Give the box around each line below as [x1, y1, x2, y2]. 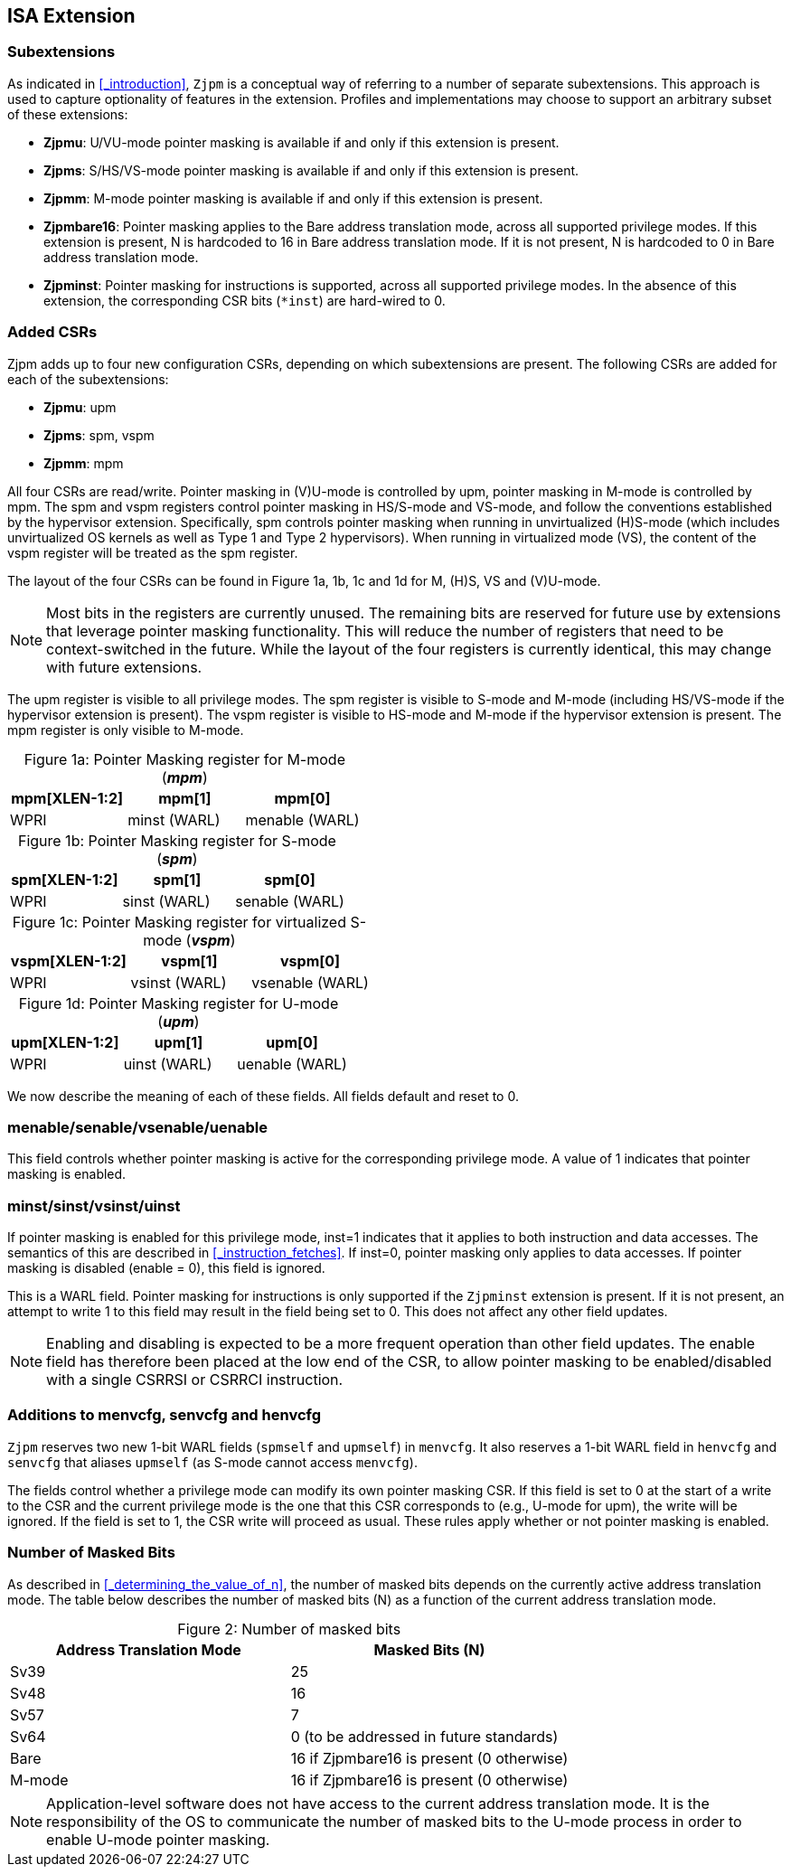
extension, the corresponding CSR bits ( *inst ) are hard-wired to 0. [43, 292, 446, 308]
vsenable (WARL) [251, 973, 369, 992]
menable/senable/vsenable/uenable [7, 1117, 268, 1136]
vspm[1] [161, 951, 218, 970]
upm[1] [154, 1032, 203, 1051]
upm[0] [266, 1032, 318, 1051]
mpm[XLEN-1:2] [11, 788, 124, 807]
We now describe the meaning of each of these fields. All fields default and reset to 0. [7, 1088, 519, 1104]
